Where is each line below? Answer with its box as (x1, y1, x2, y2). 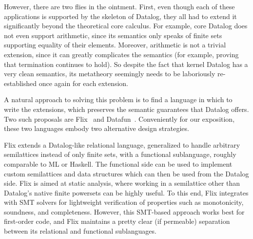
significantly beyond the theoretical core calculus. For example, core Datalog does (4, 21, 248, 31)
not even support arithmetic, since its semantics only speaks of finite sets (4, 30, 222, 40)
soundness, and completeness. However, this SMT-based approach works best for (4, 206, 245, 217)
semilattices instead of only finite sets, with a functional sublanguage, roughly (4, 149, 236, 159)
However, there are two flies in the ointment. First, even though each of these (4, 1, 235, 11)
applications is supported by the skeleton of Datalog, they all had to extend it (4, 11, 237, 21)
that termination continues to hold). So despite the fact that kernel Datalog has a (4, 59, 248, 69)
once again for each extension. (39, 78, 128, 88)
